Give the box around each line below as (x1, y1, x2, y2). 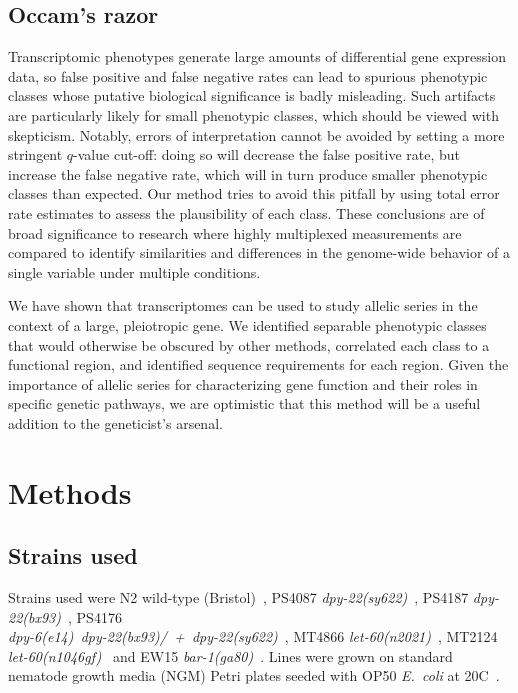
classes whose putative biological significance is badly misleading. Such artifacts (8, 85, 496, 106)
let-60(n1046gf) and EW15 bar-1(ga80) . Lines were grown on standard (8, 645, 453, 666)
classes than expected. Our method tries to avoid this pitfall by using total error (8, 183, 500, 204)
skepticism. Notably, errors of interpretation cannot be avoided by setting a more (8, 124, 505, 145)
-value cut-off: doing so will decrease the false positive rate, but (73, 144, 460, 165)
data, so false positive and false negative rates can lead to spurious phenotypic (8, 65, 488, 86)
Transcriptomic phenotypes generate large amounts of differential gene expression (8, 46, 506, 67)
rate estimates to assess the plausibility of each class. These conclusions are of (8, 202, 485, 223)
